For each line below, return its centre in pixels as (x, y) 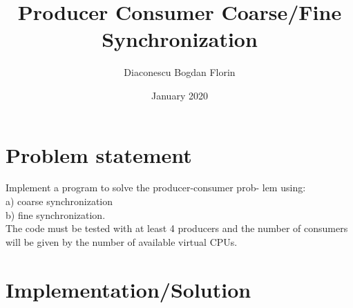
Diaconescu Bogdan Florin (180, 72)
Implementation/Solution (128, 289)
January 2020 (180, 95)
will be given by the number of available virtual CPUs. (122, 241)
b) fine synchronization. (56, 214)
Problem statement (99, 154)
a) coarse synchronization (59, 201)
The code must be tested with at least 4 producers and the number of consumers (177, 228)
